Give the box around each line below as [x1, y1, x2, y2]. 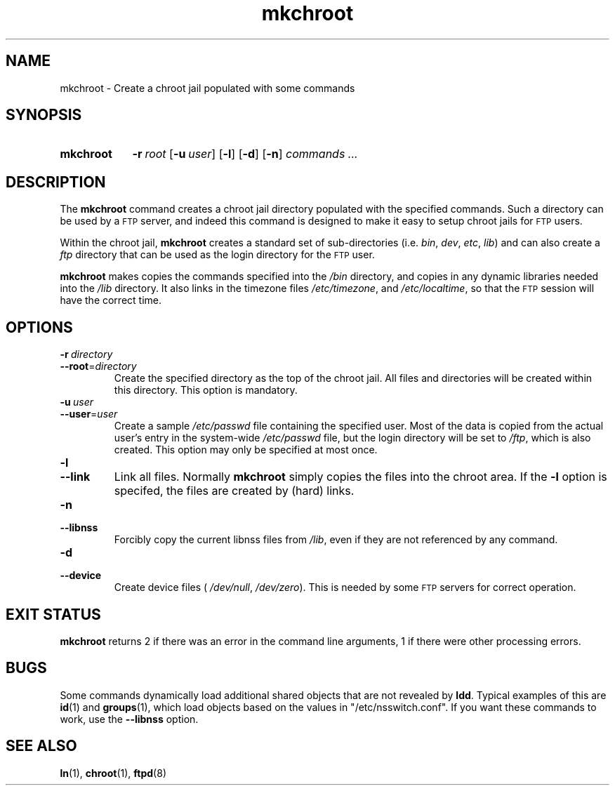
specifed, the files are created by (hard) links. [114, 484, 355, 498]
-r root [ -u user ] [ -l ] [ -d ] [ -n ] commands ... [132, 147, 358, 161]
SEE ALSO [6, 737, 77, 755]
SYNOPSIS [6, 106, 82, 124]
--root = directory [60, 360, 137, 373]
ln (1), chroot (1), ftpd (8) [60, 766, 166, 779]
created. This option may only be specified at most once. [114, 444, 378, 456]
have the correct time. [60, 294, 162, 307]
